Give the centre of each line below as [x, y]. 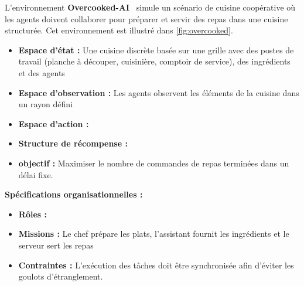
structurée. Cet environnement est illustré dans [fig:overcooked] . [119, 30]
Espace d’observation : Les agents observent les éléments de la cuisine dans [159, 92]
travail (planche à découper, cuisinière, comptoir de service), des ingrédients [154, 61]
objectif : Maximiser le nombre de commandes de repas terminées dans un [154, 163]
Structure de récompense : [73, 143]
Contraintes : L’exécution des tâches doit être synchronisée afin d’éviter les [156, 265]
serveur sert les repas [56, 245]
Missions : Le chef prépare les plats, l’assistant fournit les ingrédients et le [154, 234]
